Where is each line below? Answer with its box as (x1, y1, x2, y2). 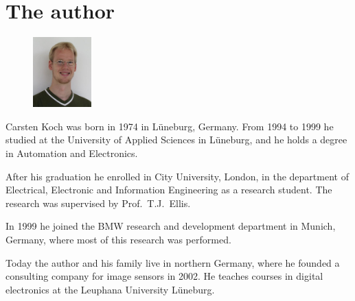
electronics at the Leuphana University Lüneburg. (5, 282, 215, 296)
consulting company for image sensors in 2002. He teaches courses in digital (5, 269, 323, 283)
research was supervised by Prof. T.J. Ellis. (5, 195, 191, 210)
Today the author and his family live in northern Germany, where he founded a (5, 255, 340, 269)
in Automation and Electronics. (5, 146, 138, 160)
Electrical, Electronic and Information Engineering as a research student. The (5, 182, 332, 197)
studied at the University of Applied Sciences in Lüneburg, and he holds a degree (5, 132, 347, 147)
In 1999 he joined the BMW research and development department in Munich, (5, 219, 336, 233)
